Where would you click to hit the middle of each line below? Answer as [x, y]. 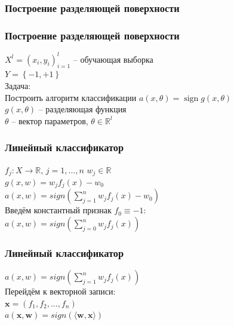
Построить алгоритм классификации [71, 97]
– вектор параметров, [50, 120]
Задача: [18, 85]
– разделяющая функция [82, 109]
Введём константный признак [58, 210]
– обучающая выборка [113, 59]
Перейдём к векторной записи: [60, 291]
